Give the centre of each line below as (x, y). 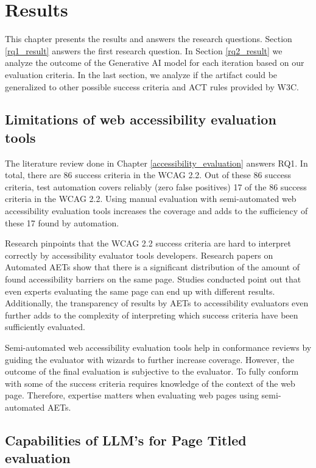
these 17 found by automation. (62, 222)
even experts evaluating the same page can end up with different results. (140, 291)
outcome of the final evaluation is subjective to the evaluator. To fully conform (152, 371)
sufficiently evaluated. (45, 327)
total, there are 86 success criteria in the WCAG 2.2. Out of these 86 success (148, 175)
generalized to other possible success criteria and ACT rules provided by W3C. (152, 86)
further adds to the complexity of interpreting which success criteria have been (152, 315)
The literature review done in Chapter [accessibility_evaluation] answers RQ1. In (156, 163)
